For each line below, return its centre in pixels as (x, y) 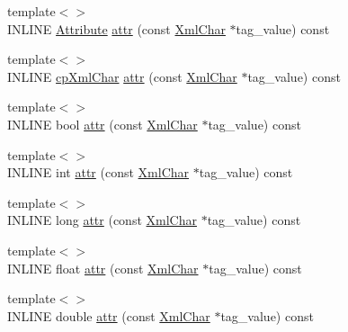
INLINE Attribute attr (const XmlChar (116, 28)
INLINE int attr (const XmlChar (98, 172)
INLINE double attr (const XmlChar (109, 315)
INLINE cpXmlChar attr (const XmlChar (122, 76)
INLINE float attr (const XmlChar (103, 268)
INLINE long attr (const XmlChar (102, 220)
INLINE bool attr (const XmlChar (103, 124)
